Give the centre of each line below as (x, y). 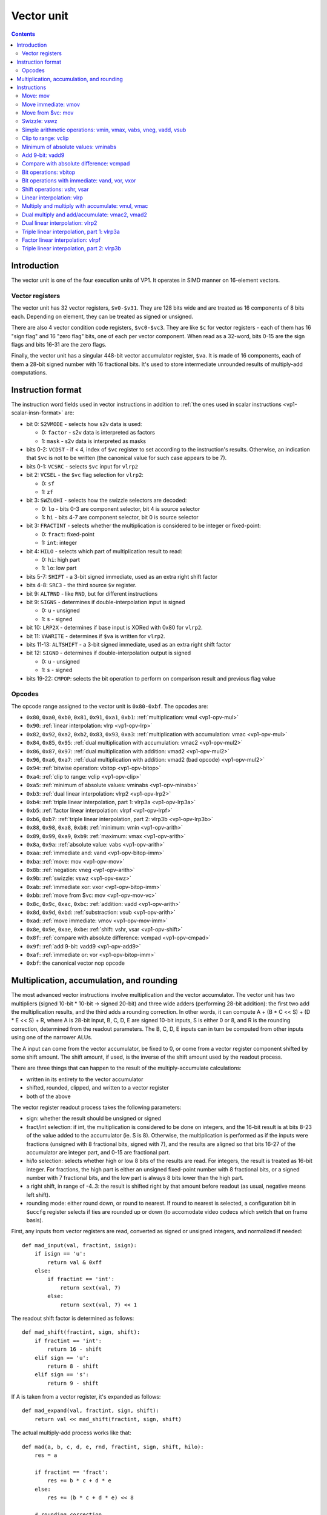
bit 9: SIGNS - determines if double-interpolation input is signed (106, 602)
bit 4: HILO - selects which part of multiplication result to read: (104, 551)
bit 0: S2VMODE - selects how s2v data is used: (84, 424)
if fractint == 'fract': (71, 1472)
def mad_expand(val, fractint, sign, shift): (91, 1411)
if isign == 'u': (60, 1254)
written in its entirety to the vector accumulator (85, 1079)
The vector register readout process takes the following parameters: (96, 1107)
